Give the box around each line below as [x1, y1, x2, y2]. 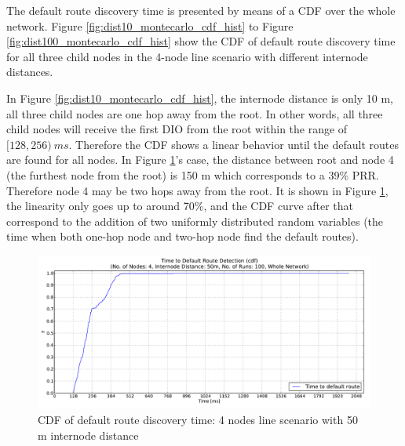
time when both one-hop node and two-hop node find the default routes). [6, 228, 359, 245]
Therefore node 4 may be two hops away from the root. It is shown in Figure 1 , [6, 182, 389, 198]
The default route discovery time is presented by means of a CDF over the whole [6, 2, 396, 18]
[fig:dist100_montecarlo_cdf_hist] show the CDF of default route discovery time [6, 33, 396, 49]
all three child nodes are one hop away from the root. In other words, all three [6, 105, 383, 121]
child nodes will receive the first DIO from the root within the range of [6, 121, 348, 137]
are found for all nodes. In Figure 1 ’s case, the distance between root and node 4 [6, 151, 394, 168]
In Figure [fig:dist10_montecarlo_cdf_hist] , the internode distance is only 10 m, [6, 89, 393, 106]
